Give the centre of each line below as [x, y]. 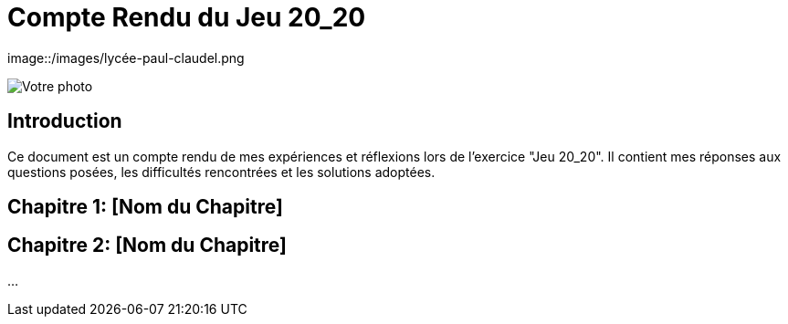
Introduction [65, 121]
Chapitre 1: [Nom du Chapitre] [145, 207]
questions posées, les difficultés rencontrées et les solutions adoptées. [221, 172]
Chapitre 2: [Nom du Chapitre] [147, 246]
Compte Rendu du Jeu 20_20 [187, 17]
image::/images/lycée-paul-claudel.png [126, 57]
